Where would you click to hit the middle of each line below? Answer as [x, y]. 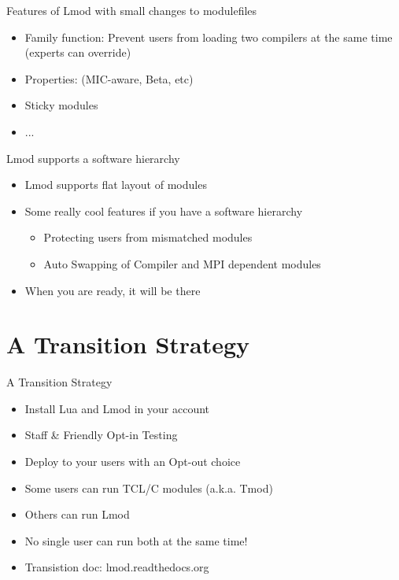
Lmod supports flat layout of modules [116, 185]
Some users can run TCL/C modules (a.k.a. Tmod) [149, 488]
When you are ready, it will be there [113, 290]
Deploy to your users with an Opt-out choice [133, 462]
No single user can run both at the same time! [136, 540]
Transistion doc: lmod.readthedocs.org [117, 567]
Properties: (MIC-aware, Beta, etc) [109, 78]
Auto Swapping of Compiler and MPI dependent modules [182, 263]
